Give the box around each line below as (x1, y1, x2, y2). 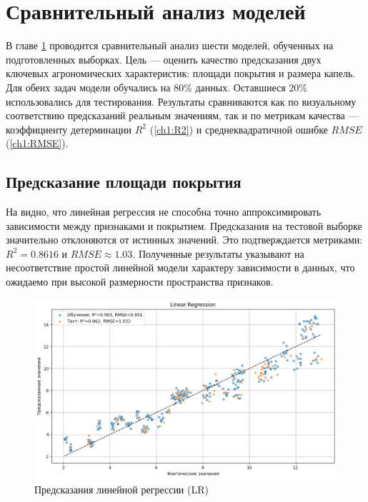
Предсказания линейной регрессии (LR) (34, 481, 209, 496)
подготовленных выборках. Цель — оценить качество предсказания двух (6, 51, 322, 66)
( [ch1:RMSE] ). (6, 136, 69, 151)
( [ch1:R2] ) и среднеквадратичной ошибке (149, 121, 328, 136)
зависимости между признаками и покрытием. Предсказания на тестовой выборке (6, 218, 362, 233)
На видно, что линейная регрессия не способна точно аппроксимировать (6, 204, 322, 219)
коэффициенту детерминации (6, 121, 132, 136)
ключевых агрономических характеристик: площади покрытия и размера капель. (6, 66, 356, 81)
